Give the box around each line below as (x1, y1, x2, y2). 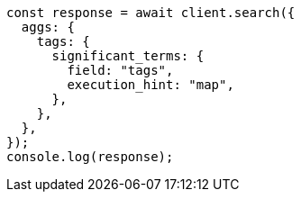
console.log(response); (6, 149, 174, 164)
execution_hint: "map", (67, 77, 234, 92)
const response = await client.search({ (6, 5, 296, 20)
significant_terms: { (51, 49, 205, 63)
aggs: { (21, 20, 75, 34)
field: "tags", (67, 63, 174, 77)
